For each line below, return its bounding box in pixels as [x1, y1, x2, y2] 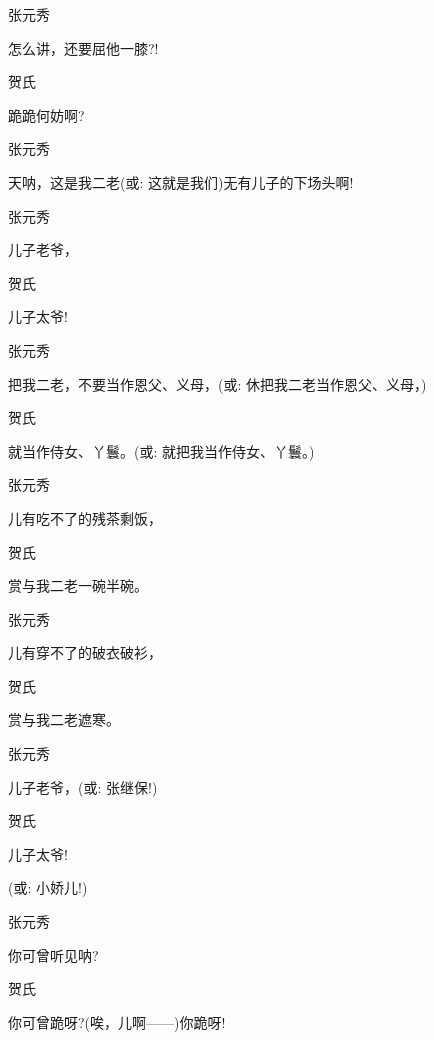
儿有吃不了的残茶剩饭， [8, 507, 162, 528]
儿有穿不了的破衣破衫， [8, 642, 162, 663]
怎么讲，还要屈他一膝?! [8, 37, 159, 58]
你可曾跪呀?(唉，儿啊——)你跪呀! [8, 1011, 226, 1032]
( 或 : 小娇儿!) [8, 877, 88, 898]
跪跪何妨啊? [8, 104, 85, 125]
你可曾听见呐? [8, 944, 99, 965]
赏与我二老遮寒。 [8, 709, 120, 730]
